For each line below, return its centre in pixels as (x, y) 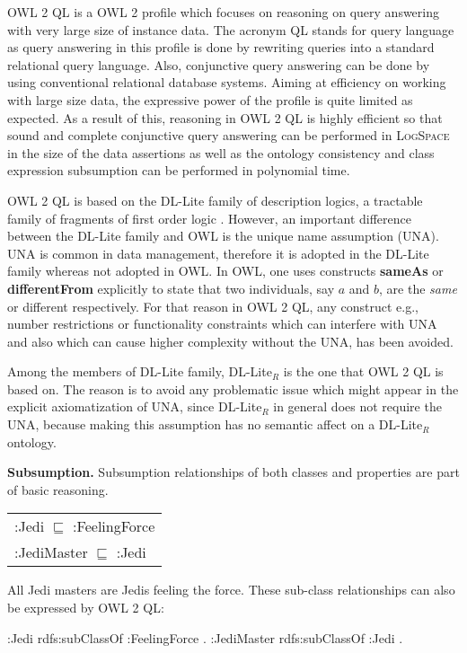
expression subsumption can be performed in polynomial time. (179, 170)
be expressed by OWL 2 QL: (86, 608)
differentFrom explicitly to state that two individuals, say (171, 288)
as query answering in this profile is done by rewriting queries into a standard (221, 47)
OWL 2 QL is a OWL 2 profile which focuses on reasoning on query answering (223, 12)
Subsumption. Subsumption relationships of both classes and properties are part (233, 472)
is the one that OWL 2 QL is (363, 371)
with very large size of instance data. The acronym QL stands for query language (231, 29)
